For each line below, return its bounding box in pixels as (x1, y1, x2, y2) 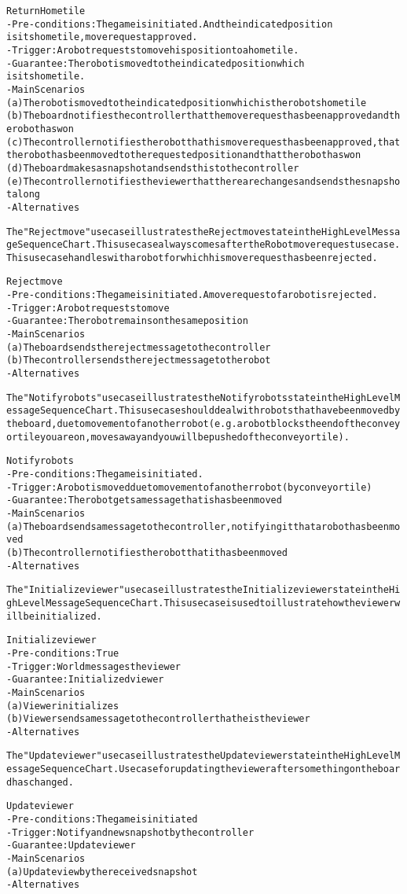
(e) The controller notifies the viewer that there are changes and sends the (6, 175, 361, 187)
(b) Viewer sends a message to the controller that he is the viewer (6, 713, 310, 725)
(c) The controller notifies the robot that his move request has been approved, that (6, 136, 401, 148)
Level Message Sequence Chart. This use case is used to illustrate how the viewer (17, 597, 395, 609)
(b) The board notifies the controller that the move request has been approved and (6, 110, 389, 122)
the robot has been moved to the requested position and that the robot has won (6, 149, 361, 161)
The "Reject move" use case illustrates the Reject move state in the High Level (6, 226, 372, 237)
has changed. (12, 776, 74, 788)
